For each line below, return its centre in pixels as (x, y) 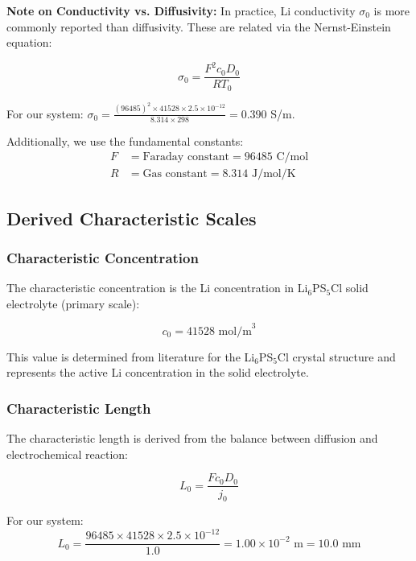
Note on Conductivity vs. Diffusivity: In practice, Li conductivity (181, 10)
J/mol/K (274, 174)
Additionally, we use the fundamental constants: (125, 140)
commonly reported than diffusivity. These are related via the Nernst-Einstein (199, 26)
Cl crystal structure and (336, 356)
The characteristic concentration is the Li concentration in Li (157, 288)
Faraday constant (186, 157)
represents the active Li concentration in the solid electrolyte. (158, 372)
